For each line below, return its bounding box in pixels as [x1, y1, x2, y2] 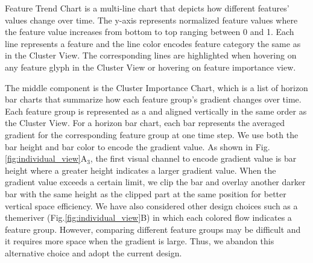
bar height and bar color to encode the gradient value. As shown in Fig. [5, 140, 270, 153]
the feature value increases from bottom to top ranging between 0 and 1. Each [5, 25, 294, 38]
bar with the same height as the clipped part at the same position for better [5, 187, 286, 200]
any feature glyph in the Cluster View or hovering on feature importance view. [5, 60, 296, 73]
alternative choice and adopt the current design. [5, 246, 182, 259]
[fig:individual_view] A [5, 152, 87, 165]
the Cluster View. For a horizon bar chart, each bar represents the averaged [5, 116, 285, 129]
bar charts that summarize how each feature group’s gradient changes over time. [5, 93, 302, 106]
